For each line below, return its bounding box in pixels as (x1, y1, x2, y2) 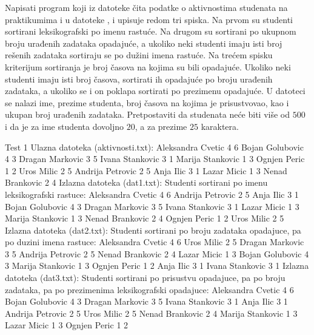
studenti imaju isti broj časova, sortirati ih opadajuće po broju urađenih (5, 72, 273, 85)
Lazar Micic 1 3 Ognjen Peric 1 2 (5, 319, 129, 331)
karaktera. (201, 120, 239, 132)
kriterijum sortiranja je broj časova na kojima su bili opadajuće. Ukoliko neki (5, 60, 291, 73)
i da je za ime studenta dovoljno (5, 120, 124, 132)
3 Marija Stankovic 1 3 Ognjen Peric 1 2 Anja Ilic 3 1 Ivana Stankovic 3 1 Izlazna (5, 259, 309, 272)
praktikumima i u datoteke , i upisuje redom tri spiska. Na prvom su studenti (5, 13, 293, 25)
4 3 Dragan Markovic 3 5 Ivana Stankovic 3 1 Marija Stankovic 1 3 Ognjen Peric (5, 152, 305, 165)
